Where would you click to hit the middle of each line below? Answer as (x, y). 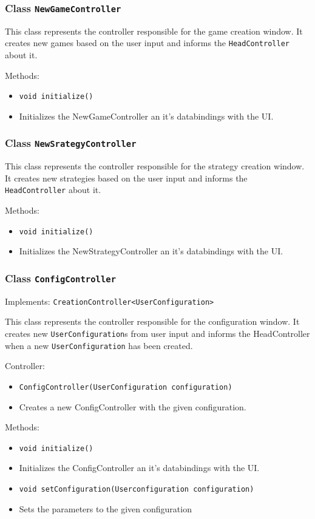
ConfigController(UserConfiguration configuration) (126, 387)
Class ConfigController (61, 278)
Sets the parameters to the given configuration (105, 508)
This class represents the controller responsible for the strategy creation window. (155, 166)
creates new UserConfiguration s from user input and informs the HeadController (157, 333)
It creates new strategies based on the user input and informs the (126, 178)
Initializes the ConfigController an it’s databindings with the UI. (139, 468)
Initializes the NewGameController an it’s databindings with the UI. (146, 116)
